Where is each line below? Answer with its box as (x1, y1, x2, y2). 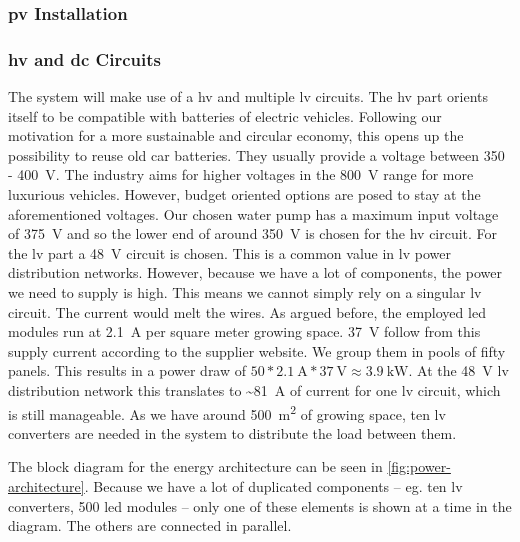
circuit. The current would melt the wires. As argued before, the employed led (8, 301, 486, 322)
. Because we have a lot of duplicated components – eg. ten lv (84, 476, 463, 496)
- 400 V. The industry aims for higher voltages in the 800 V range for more (8, 164, 474, 185)
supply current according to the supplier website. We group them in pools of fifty (8, 340, 506, 361)
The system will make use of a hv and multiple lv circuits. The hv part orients (8, 86, 489, 107)
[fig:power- (387, 456, 451, 477)
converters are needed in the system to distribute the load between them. (8, 422, 457, 443)
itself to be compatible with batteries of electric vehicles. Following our (8, 105, 442, 126)
